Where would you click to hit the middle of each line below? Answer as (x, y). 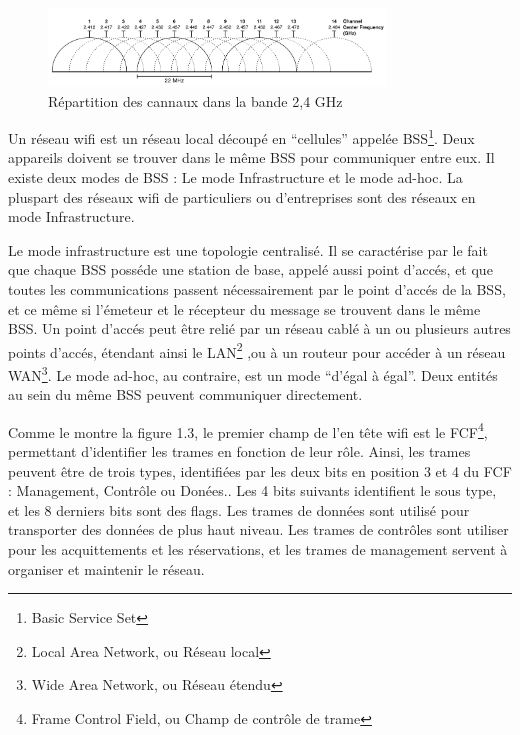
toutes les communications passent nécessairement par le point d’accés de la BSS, (257, 288)
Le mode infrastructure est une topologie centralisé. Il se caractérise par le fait (248, 249)
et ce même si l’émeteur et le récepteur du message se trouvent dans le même (244, 308)
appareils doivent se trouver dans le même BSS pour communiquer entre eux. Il (251, 157)
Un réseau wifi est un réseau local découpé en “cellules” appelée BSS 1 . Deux (241, 136)
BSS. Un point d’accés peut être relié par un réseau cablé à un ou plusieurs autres (259, 328)
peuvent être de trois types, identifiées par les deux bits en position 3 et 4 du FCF (260, 470)
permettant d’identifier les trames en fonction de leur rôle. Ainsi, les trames (239, 451)
